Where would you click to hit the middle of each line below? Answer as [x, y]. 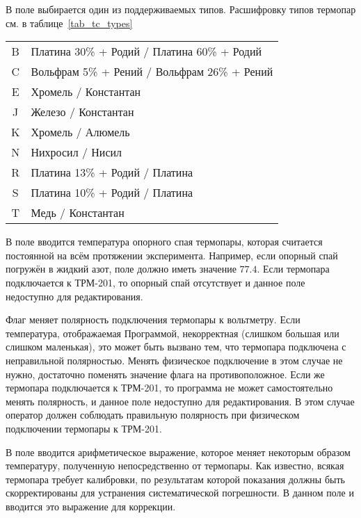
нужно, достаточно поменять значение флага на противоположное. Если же [165, 374]
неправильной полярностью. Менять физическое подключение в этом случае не [174, 360]
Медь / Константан [78, 213]
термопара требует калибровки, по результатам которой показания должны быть [175, 479]
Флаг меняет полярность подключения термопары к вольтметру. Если [153, 319]
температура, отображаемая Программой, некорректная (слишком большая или [173, 333]
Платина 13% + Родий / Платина [112, 172]
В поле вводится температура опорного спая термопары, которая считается [164, 242]
